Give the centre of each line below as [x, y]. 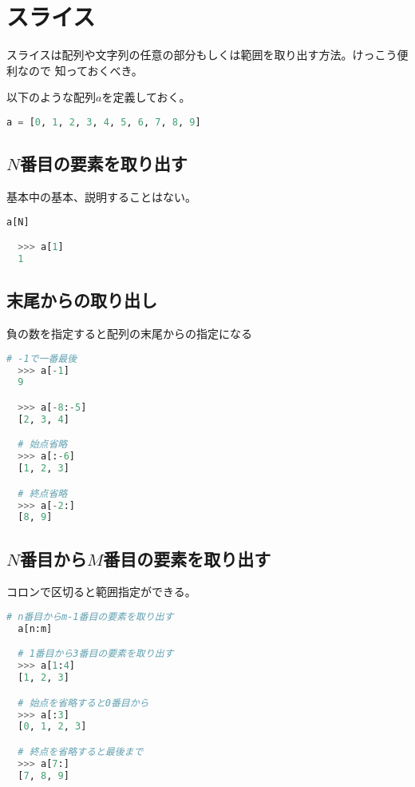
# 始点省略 [43, 445]
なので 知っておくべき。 [80, 70]
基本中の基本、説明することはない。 [101, 196]
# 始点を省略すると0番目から [83, 703]
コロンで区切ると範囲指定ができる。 [101, 592]
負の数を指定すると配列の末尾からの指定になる [129, 334]
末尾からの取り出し [82, 300]
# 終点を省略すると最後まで [81, 752]
